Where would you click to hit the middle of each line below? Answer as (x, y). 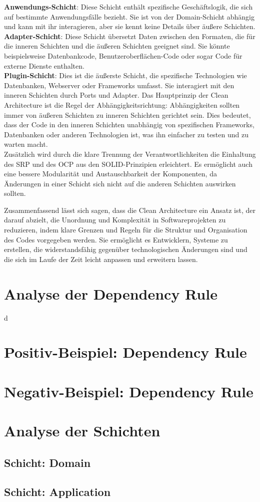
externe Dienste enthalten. (44, 65)
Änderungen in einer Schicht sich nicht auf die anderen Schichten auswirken (120, 183)
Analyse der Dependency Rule (111, 293)
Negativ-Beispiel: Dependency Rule (129, 391)
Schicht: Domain (47, 462)
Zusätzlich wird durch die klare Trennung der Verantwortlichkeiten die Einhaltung (130, 154)
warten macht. (26, 144)
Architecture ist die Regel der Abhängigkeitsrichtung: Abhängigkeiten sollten (122, 104)
